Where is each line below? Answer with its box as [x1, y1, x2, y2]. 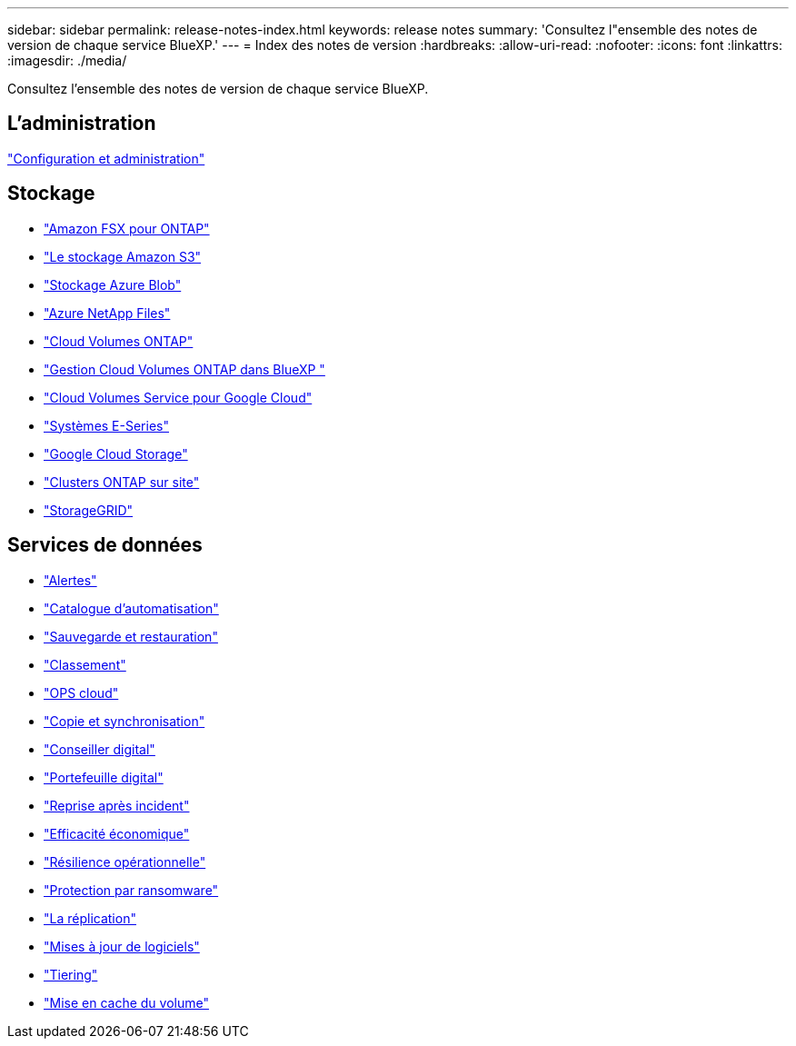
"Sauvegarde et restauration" [44, 628, 218, 644]
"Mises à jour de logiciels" [44, 938, 200, 954]
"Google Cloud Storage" [44, 445, 188, 462]
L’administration [7, 112, 156, 135]
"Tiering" [44, 966, 98, 982]
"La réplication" [44, 910, 136, 926]
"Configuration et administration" [7, 150, 205, 166]
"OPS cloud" [44, 684, 119, 701]
